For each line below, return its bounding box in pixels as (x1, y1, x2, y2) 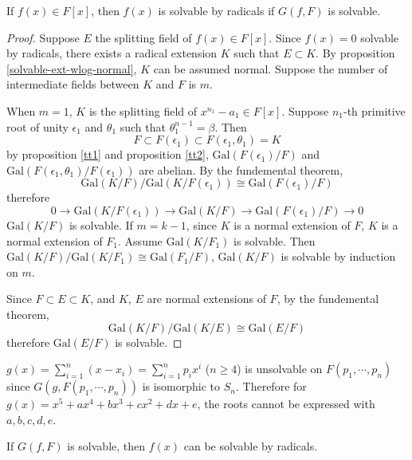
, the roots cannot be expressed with (197, 395, 375, 412)
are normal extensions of (147, 290, 266, 307)
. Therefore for (236, 378, 307, 395)
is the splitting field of (88, 102, 198, 119)
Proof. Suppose (6, 29, 80, 45)
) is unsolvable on (237, 360, 323, 377)
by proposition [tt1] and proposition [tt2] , (6, 146, 209, 163)
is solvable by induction (281, 248, 396, 265)
